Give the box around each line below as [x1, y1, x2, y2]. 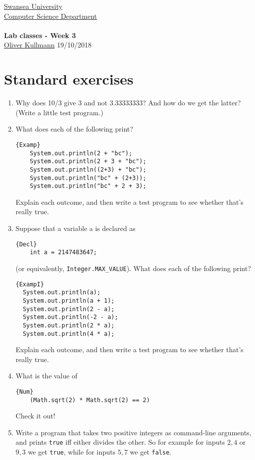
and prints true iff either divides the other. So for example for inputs [15, 437, 225, 447]
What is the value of [15, 370, 77, 381]
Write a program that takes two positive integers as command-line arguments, [15, 427, 252, 437]
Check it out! [15, 411, 55, 421]
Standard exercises [4, 69, 134, 89]
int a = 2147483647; [30, 249, 97, 256]
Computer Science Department [4, 10, 97, 21]
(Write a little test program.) [15, 107, 104, 117]
